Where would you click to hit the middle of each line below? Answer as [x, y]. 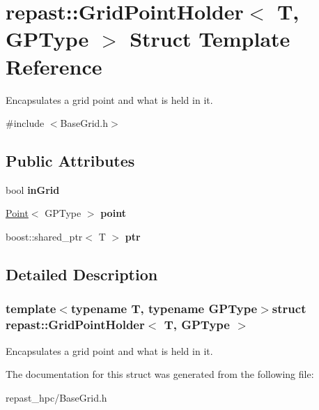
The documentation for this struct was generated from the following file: [160, 374]
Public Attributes [70, 161]
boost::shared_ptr [44, 237]
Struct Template [210, 39]
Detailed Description [82, 274]
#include [25, 123]
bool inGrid [33, 189]
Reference [54, 66]
